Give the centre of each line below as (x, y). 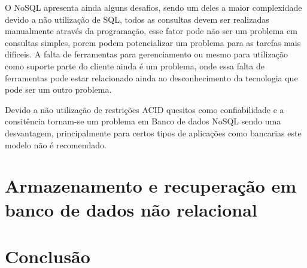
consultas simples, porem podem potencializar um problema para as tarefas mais (153, 42)
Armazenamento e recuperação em (151, 186)
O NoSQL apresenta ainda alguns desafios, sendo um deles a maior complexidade (153, 7)
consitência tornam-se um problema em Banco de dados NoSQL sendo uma (143, 121)
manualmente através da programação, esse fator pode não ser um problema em (151, 31)
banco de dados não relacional (131, 209)
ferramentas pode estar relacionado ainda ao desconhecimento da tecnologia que (151, 77)
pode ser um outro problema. (58, 89)
